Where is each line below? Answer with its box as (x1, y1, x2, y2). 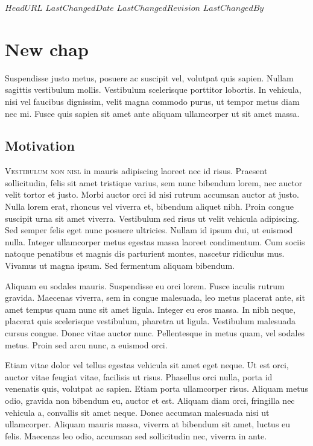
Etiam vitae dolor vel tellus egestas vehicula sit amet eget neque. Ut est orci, (5, 359, 289, 371)
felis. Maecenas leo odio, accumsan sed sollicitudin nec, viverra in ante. (5, 429, 267, 442)
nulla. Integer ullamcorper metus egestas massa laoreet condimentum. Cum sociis (5, 235, 305, 248)
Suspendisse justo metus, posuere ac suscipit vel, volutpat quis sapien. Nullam (5, 71, 294, 84)
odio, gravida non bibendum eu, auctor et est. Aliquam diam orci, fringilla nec (5, 394, 295, 406)
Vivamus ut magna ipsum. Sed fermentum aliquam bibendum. (5, 259, 235, 272)
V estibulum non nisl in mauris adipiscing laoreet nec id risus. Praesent (5, 165, 268, 177)
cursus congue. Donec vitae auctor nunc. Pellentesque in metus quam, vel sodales (5, 327, 305, 339)
